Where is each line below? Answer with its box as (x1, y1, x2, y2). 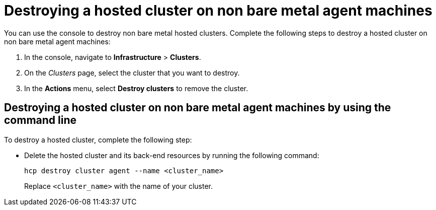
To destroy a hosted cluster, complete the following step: (4, 135, 192, 144)
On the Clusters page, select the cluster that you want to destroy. (24, 68, 240, 77)
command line (4, 114, 77, 127)
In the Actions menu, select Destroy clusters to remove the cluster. (24, 84, 248, 93)
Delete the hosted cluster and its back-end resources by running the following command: (24, 151, 319, 160)
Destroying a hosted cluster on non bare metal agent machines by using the (4, 101, 391, 114)
